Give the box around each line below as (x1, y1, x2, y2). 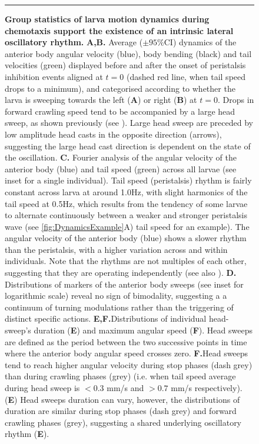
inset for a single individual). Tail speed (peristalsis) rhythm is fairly (5, 174, 252, 186)
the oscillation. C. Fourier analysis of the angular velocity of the (5, 151, 237, 163)
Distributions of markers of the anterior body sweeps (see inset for (5, 278, 244, 290)
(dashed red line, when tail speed (126, 70, 246, 82)
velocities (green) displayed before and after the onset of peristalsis (5, 59, 246, 71)
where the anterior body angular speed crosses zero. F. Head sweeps (5, 347, 248, 359)
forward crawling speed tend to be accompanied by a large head (5, 105, 235, 117)
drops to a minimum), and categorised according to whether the (5, 82, 235, 94)
